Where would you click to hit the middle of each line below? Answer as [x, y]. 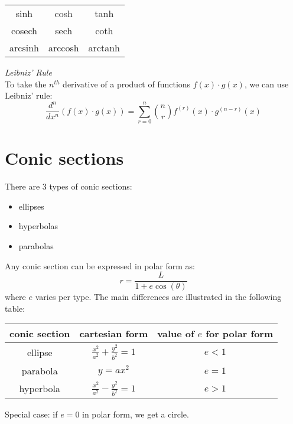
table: [15, 308]
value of [176, 334]
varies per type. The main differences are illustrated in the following [158, 297]
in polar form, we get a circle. [136, 414]
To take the [26, 84]
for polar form [240, 334]
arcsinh [24, 48]
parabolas [36, 245]
